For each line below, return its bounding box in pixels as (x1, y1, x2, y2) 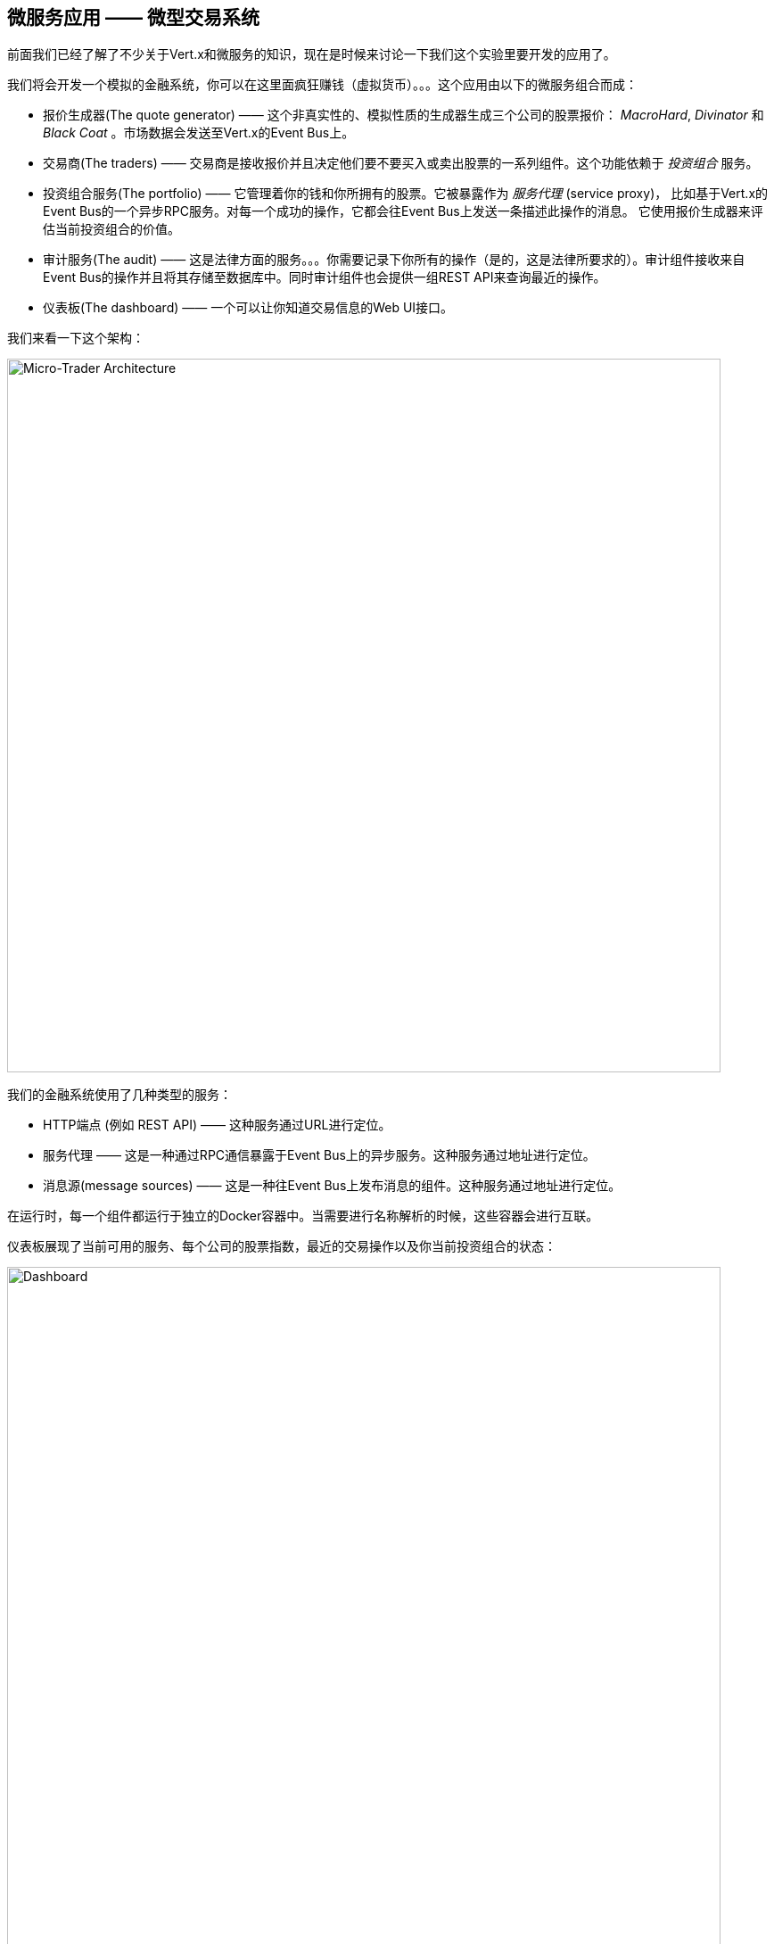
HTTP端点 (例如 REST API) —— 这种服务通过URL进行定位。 (43, 1117, 391, 1133)
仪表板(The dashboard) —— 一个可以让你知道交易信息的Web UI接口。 (43, 300, 454, 316)
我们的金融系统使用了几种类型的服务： (7, 1087, 232, 1103)
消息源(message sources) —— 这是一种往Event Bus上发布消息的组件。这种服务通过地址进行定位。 (43, 1178, 622, 1194)
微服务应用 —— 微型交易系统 (7, 6, 259, 29)
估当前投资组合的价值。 (43, 221, 180, 237)
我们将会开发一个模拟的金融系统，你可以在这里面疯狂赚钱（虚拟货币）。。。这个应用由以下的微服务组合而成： (7, 77, 638, 93)
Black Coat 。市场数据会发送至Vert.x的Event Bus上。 (43, 125, 355, 141)
